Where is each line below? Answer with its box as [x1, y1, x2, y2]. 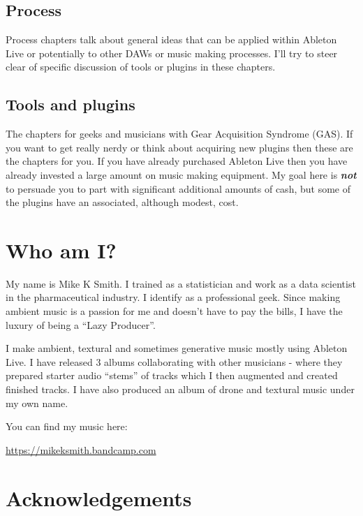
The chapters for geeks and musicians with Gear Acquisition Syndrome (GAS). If [6, 126, 353, 141]
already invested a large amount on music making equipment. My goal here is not [6, 167, 357, 182]
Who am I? [6, 235, 117, 264]
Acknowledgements [6, 483, 192, 512]
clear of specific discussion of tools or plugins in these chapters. [6, 59, 276, 74]
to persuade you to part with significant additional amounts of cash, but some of [6, 181, 350, 196]
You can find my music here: [6, 419, 128, 434]
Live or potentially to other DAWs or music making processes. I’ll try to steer [6, 45, 338, 60]
